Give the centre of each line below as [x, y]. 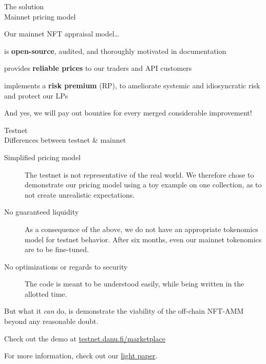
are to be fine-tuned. [57, 249]
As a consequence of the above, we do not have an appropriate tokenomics [141, 229]
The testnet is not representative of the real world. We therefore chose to [139, 174]
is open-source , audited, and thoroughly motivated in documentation [115, 51]
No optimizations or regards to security [66, 266]
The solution [24, 6]
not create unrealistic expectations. [80, 194]
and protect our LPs [36, 95]
